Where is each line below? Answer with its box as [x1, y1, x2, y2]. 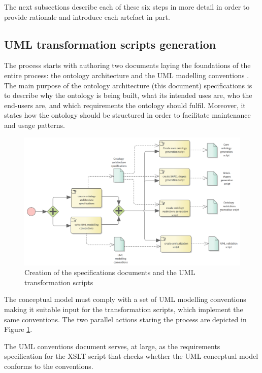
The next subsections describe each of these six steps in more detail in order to [4, 2, 250, 12]
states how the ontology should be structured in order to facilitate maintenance [4, 110, 251, 120]
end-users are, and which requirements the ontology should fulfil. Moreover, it [4, 99, 246, 110]
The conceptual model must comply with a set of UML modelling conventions [4, 294, 246, 304]
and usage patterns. [4, 119, 65, 130]
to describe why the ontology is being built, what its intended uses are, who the [4, 90, 252, 100]
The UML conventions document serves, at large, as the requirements [4, 341, 220, 351]
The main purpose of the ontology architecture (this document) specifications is [4, 80, 252, 90]
